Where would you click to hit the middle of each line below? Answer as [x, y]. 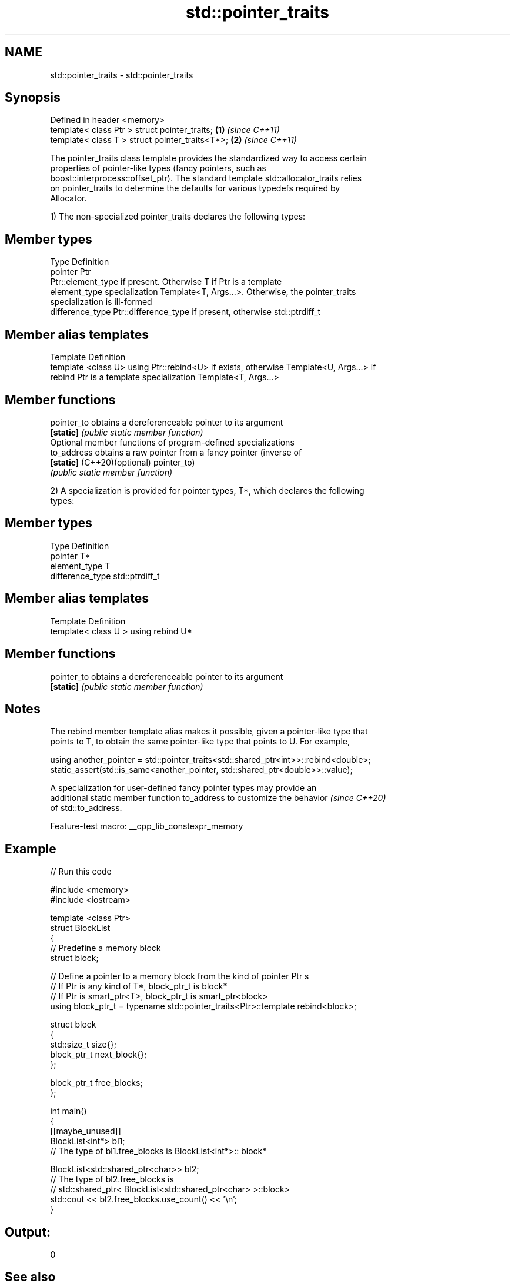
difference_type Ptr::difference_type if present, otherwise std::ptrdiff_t [185, 312]
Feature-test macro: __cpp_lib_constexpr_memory [147, 826]
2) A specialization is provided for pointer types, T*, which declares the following [207, 490]
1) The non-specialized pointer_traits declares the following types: [178, 217]
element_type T [80, 566]
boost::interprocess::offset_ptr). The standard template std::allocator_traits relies [206, 178]
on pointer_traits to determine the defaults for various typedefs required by [195, 188]
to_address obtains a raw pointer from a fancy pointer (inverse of [176, 452]
